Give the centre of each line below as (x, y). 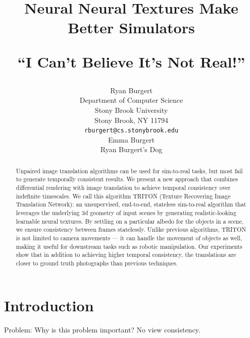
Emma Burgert (131, 139)
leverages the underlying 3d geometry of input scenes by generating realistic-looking (126, 213)
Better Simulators (131, 27)
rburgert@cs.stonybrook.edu (131, 131)
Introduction (49, 305)
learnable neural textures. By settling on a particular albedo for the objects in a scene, (130, 221)
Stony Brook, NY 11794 (131, 120)
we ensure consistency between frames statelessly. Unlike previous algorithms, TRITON (131, 229)
